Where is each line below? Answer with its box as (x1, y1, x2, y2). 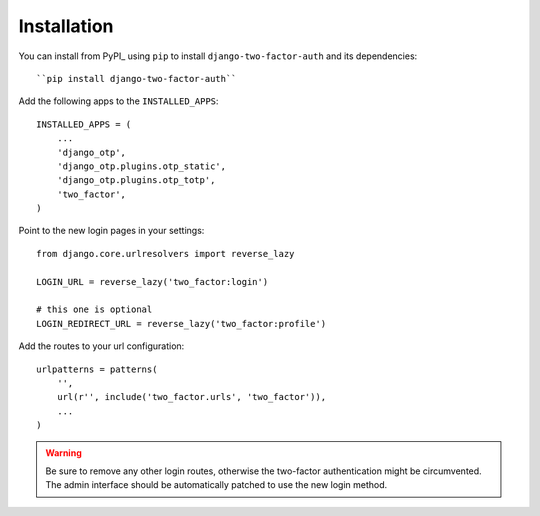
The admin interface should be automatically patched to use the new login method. (45, 479, 388, 491)
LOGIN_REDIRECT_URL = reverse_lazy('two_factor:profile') (36, 318, 327, 329)
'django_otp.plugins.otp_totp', (56, 175, 216, 186)
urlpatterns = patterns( (36, 363, 158, 375)
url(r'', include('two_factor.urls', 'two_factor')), (56, 391, 327, 403)
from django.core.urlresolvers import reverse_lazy (36, 248, 295, 259)
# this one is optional (36, 304, 153, 315)
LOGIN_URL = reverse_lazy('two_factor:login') (36, 276, 269, 287)
